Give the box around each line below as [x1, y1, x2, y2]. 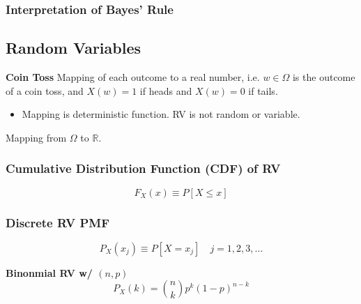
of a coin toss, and [6, 83, 84, 98]
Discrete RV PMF [6, 213, 110, 231]
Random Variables [6, 37, 141, 59]
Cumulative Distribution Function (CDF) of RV [6, 160, 281, 177]
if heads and [139, 83, 192, 98]
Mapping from [6, 130, 67, 144]
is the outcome [292, 70, 355, 84]
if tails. [248, 83, 278, 98]
